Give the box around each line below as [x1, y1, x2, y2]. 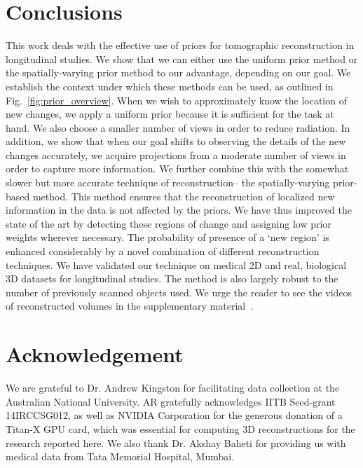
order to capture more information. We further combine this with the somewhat [6, 161, 349, 176]
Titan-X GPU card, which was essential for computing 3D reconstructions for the [6, 421, 355, 436]
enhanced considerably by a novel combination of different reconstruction [6, 244, 320, 259]
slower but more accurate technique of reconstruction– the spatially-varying [6, 175, 330, 190]
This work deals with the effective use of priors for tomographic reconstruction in [6, 38, 355, 53]
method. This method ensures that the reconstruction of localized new [32, 188, 335, 203]
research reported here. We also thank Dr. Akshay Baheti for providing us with [6, 435, 346, 450]
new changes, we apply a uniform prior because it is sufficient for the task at [6, 106, 334, 121]
